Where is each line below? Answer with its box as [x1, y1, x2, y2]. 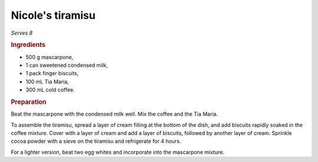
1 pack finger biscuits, [25, 70, 79, 77]
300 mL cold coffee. [25, 86, 75, 93]
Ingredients [11, 41, 46, 49]
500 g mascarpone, [25, 53, 74, 60]
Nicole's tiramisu [11, 9, 96, 22]
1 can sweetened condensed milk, [25, 62, 108, 69]
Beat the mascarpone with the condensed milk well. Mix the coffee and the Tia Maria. [11, 110, 218, 117]
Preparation [11, 97, 47, 106]
